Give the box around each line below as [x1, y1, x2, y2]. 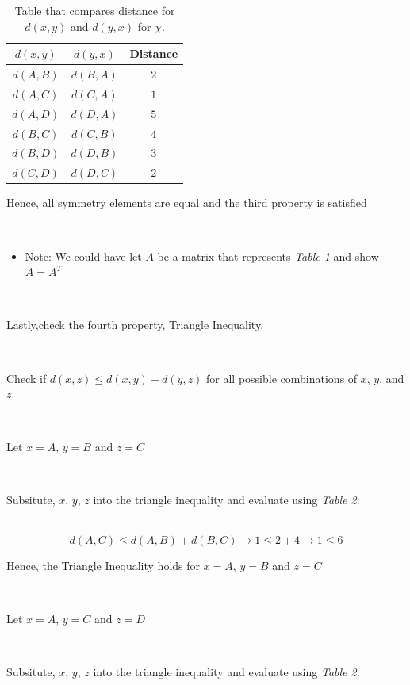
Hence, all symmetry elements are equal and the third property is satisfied [6, 194, 367, 211]
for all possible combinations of [206, 369, 358, 386]
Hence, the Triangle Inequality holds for [6, 557, 201, 573]
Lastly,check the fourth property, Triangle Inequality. [6, 316, 264, 333]
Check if [6, 369, 47, 386]
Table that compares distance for [14, 2, 175, 18]
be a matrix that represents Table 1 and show [157, 247, 379, 264]
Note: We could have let [25, 247, 142, 264]
